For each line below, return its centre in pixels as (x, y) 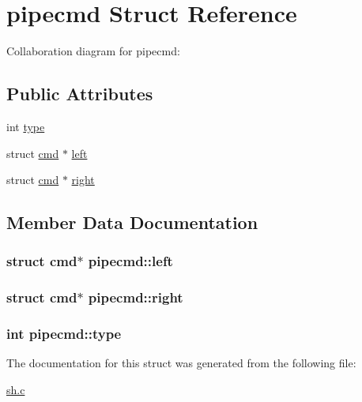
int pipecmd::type (64, 334)
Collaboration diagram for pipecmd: (93, 51)
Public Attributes (80, 94)
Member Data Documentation (132, 222)
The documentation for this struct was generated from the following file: (181, 363)
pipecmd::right (136, 297)
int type (26, 126)
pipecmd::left (130, 261)
